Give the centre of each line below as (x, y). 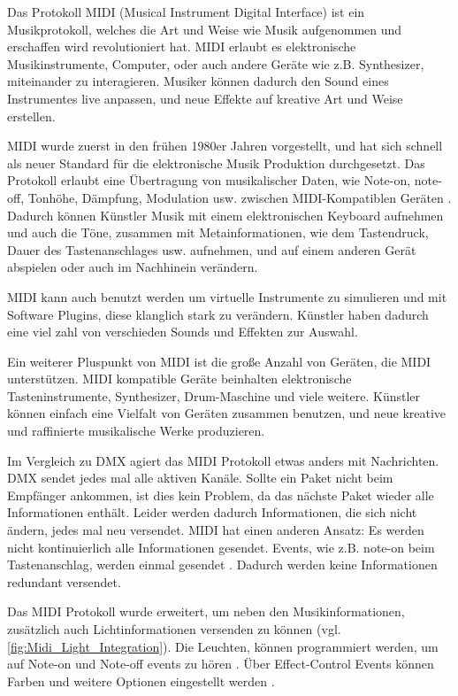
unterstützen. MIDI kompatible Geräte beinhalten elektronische (179, 379)
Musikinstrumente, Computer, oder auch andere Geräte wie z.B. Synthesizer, (216, 63)
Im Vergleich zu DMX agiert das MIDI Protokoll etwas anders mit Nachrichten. (223, 460)
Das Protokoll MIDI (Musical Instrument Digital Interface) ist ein (186, 12)
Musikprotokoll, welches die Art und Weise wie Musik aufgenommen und (205, 29)
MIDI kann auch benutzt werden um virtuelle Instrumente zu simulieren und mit (227, 296)
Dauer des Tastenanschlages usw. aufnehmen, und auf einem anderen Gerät (212, 249)
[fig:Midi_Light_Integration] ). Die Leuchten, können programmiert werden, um (223, 646)
